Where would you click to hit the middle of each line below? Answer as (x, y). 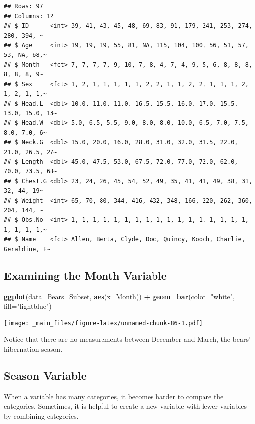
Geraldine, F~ (27, 249)
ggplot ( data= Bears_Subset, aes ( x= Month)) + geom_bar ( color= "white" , (119, 296)
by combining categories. (41, 416)
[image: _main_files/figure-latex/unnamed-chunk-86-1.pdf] (103, 323)
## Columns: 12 (29, 16)
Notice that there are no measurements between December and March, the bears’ (127, 339)
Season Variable (45, 376)
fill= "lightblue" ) (28, 306)
